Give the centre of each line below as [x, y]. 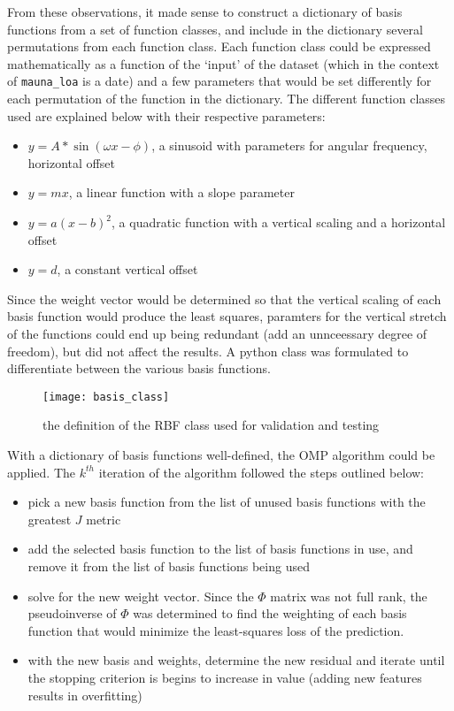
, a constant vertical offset [127, 269]
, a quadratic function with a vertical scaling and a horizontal [279, 222]
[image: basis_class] [106, 397]
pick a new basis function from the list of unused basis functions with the [227, 502]
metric [104, 519]
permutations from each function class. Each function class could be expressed [219, 46]
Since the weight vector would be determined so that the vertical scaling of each [224, 298]
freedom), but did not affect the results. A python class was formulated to [208, 351]
